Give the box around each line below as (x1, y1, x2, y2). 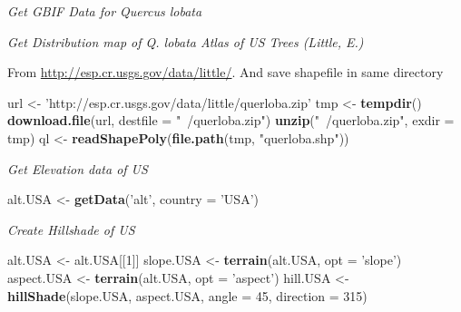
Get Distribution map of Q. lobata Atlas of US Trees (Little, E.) (7, 32, 364, 51)
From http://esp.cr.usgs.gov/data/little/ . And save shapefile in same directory (7, 63, 444, 82)
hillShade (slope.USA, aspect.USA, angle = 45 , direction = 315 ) (7, 286, 368, 305)
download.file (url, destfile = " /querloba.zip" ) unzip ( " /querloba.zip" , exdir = (7, 111, 455, 130)
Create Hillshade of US (7, 219, 135, 239)
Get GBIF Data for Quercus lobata (7, 2, 202, 20)
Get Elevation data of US (7, 159, 148, 178)
